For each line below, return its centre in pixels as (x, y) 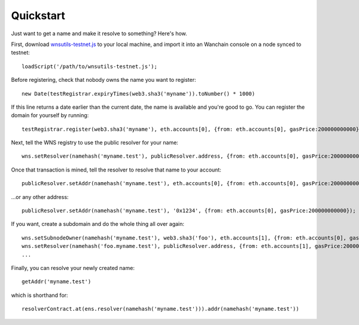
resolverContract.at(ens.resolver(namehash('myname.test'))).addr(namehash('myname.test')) (160, 309)
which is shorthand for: (39, 295)
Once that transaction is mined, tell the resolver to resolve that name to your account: (116, 170)
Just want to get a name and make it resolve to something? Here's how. (99, 33)
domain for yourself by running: (50, 115)
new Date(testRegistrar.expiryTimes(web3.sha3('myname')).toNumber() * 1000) (139, 93)
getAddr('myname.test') (57, 282)
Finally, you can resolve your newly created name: (73, 268)
